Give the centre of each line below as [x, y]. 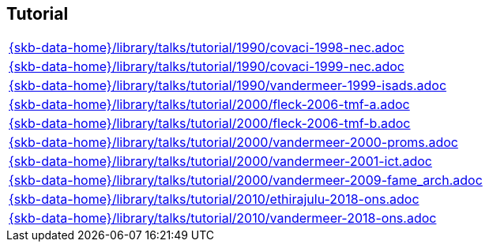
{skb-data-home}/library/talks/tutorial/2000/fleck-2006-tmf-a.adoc [209, 105]
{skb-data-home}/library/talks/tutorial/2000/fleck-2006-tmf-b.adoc [210, 124]
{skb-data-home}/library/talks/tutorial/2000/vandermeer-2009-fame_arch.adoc [246, 180]
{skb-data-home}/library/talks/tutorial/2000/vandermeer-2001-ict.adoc [220, 162]
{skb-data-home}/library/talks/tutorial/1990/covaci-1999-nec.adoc [207, 67]
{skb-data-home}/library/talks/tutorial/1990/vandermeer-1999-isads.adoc [228, 86]
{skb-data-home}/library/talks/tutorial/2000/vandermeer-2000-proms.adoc [233, 143]
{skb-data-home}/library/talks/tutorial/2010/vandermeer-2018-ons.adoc [223, 218]
